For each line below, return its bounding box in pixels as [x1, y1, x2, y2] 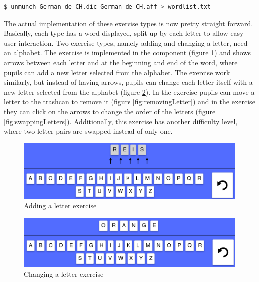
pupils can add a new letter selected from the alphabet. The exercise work [4, 67, 230, 77]
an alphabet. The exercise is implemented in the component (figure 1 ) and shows [4, 47, 251, 58]
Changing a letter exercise [24, 269, 104, 279]
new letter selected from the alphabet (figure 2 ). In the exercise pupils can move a [4, 86, 255, 97]
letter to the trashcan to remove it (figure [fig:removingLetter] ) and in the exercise [4, 96, 255, 107]
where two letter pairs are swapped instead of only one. [4, 126, 173, 136]
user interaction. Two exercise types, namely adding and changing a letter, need [4, 37, 248, 48]
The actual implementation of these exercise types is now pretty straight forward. [4, 18, 253, 28]
